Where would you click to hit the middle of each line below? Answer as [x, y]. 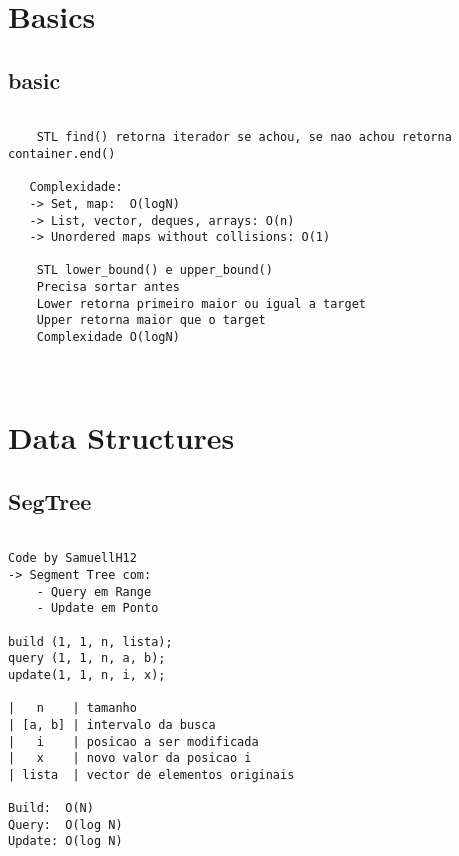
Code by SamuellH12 [72, 558]
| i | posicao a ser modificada [133, 741]
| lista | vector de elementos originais [151, 774]
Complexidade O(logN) [108, 337]
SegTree [50, 500]
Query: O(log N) [65, 824]
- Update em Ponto [97, 608]
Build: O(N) [51, 808]
